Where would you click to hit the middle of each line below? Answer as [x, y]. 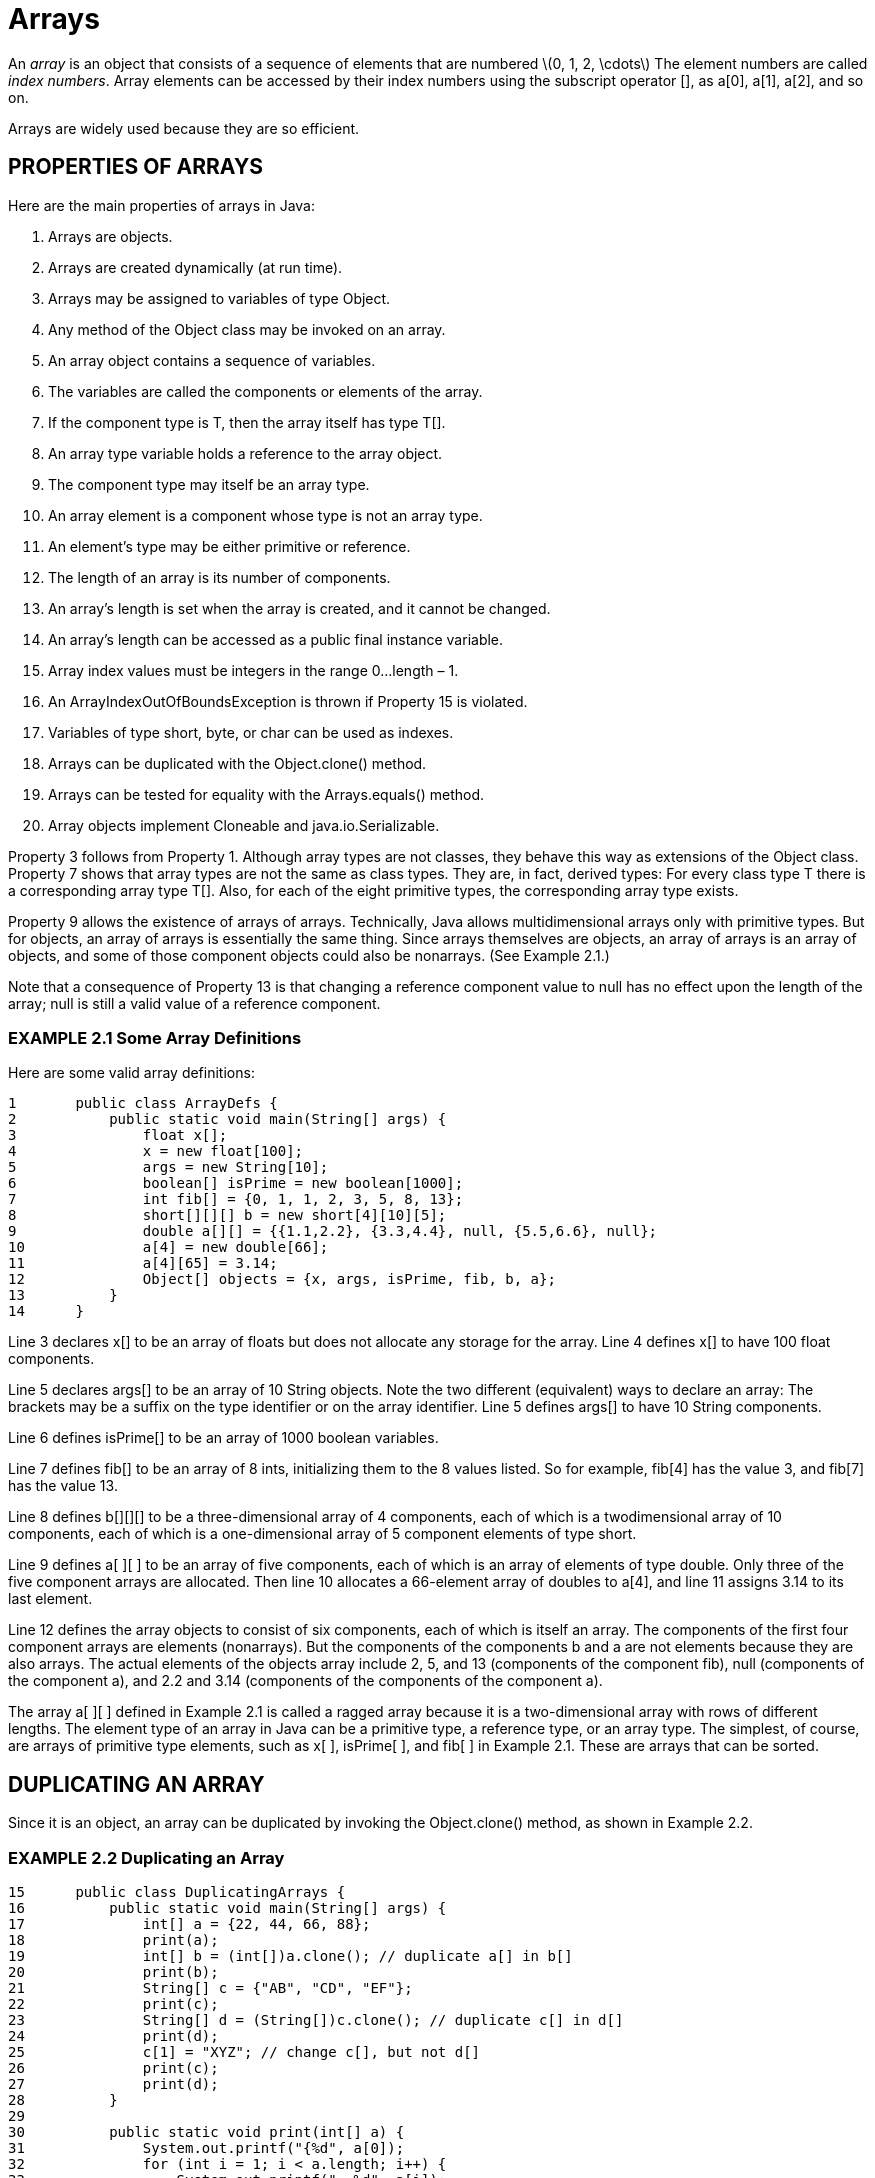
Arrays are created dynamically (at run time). [195, 267]
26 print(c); [113, 2067]
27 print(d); [113, 2083]
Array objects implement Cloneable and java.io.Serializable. [244, 825]
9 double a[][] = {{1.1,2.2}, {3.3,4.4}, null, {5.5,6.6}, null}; [333, 1231]
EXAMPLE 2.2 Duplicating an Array [146, 1857]
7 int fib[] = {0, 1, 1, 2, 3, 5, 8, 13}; [236, 1199]
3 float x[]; [118, 1135]
